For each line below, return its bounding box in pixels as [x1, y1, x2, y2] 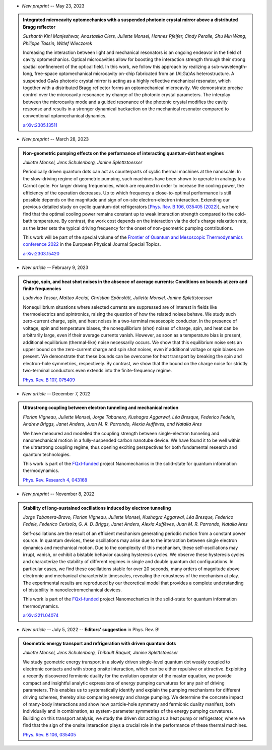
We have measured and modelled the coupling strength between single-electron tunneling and [23, 430, 220, 436]
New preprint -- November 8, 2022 [22, 491, 95, 497]
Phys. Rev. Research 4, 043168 [23, 476, 88, 483]
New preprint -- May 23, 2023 [22, 3, 85, 9]
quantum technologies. [23, 451, 71, 457]
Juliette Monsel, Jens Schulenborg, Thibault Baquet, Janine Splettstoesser [23, 650, 178, 656]
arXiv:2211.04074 [23, 612, 59, 619]
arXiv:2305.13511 [23, 122, 57, 128]
